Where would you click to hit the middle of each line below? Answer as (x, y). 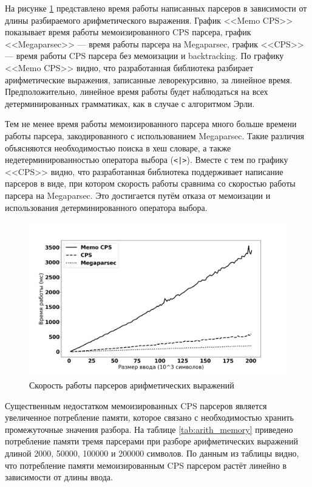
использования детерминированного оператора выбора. (106, 207)
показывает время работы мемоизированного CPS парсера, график (128, 32)
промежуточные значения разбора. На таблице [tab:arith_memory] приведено (149, 429)
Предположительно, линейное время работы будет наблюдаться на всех (137, 92)
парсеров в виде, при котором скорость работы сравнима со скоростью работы (150, 183)
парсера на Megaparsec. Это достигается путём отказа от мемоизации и (138, 195)
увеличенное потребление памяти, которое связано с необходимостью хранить (149, 417)
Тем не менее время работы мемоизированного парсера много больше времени (151, 124)
